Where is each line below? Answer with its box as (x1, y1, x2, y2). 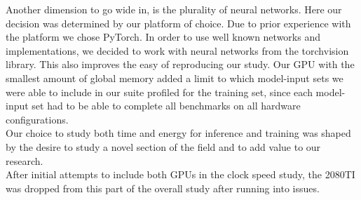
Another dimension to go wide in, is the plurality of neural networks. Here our (6, 2, 342, 16)
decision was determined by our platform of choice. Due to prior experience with (6, 15, 351, 30)
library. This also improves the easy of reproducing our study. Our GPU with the (6, 57, 355, 72)
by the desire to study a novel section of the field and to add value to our (6, 139, 321, 154)
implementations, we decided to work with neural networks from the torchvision (6, 43, 349, 58)
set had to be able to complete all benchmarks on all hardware (32, 98, 301, 113)
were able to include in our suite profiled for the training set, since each (6, 84, 313, 99)
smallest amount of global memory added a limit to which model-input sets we (6, 70, 343, 85)
